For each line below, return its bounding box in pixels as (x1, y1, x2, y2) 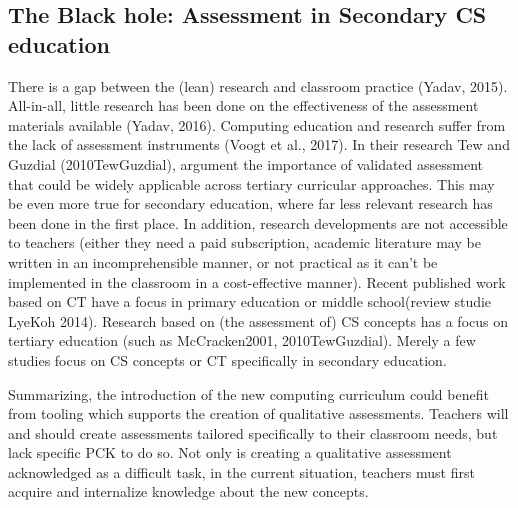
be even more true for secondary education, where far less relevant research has (8, 193, 493, 214)
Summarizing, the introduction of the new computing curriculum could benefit (8, 383, 489, 404)
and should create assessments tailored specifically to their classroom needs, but (8, 422, 498, 443)
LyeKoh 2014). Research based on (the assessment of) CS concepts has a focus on (8, 310, 508, 331)
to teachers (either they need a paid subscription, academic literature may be (8, 232, 481, 253)
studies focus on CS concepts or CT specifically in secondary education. (8, 349, 447, 370)
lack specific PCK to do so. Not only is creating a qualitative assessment (8, 442, 452, 463)
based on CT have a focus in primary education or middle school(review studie (8, 291, 492, 312)
